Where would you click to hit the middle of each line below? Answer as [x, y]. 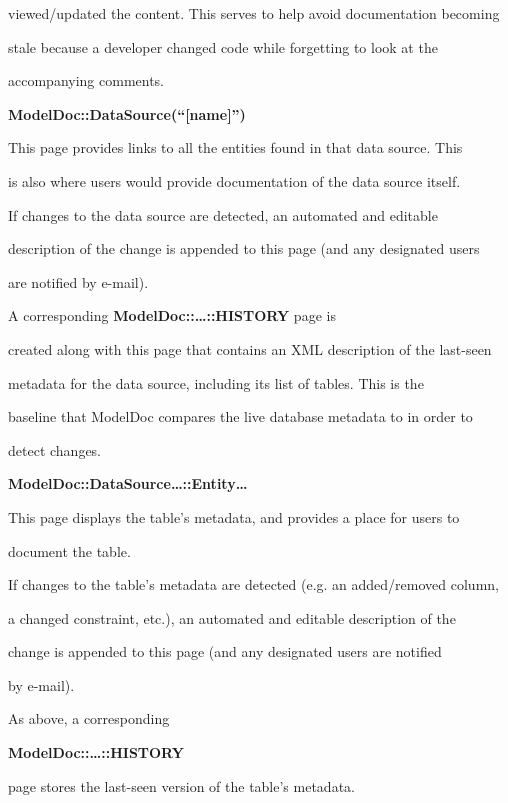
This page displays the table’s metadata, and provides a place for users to [234, 516]
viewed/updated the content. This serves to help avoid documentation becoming [254, 13]
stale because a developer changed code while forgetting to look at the [223, 46]
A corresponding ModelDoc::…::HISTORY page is [172, 315]
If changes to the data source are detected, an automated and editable [223, 214]
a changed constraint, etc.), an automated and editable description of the [232, 617]
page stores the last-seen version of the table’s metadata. [181, 785]
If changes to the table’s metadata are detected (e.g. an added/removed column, [253, 584]
